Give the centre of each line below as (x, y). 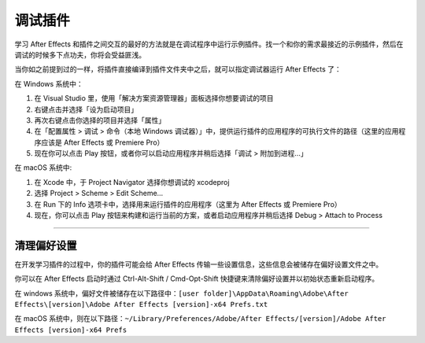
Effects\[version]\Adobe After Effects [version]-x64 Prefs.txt (141, 304)
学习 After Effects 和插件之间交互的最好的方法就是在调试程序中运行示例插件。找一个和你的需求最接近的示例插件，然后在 (209, 44)
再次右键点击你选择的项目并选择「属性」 (100, 120)
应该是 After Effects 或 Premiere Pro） (102, 142)
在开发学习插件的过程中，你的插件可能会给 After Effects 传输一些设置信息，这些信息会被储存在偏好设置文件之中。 (199, 264)
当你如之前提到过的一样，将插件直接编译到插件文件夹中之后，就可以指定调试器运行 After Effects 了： (178, 69)
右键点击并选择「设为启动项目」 (86, 109)
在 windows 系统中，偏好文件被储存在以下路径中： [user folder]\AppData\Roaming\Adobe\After (182, 293)
